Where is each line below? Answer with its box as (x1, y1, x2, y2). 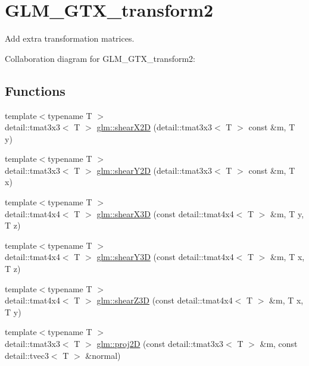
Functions (5, 81, 65, 99)
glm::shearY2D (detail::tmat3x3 (96, 164, 213, 176)
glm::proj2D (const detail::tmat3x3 (96, 337, 224, 350)
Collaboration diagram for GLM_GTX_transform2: (5, 52, 195, 64)
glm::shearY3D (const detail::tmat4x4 (96, 251, 234, 263)
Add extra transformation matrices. (5, 32, 135, 45)
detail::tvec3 (5, 349, 49, 361)
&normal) (85, 349, 121, 361)
